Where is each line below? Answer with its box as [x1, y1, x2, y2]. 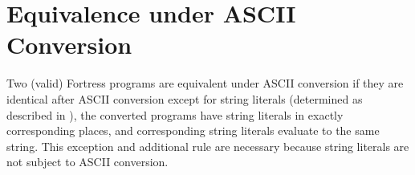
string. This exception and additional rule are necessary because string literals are [6, 137, 409, 154]
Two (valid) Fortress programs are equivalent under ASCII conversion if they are [6, 75, 404, 92]
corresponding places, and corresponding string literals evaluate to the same [6, 122, 380, 139]
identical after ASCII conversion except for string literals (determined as [6, 90, 363, 107]
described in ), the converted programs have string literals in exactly [6, 106, 344, 123]
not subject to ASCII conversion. [6, 153, 169, 170]
